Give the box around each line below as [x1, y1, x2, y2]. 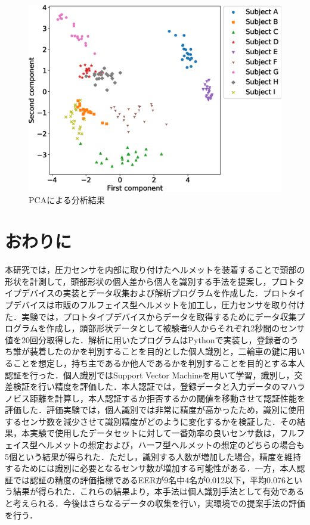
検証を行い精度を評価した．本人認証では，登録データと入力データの [13, 380, 280, 393]
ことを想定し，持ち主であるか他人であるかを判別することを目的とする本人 [13, 356, 305, 369]
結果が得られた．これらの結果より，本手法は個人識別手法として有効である [13, 485, 305, 498]
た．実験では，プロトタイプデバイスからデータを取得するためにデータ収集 [5, 310, 297, 322]
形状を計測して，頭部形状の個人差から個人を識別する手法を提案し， [5, 275, 271, 287]
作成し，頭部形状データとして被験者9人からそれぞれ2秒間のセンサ [46, 322, 305, 334]
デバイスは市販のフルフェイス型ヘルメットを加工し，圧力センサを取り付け [13, 298, 305, 310]
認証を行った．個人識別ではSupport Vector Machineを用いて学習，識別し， [5, 368, 294, 381]
